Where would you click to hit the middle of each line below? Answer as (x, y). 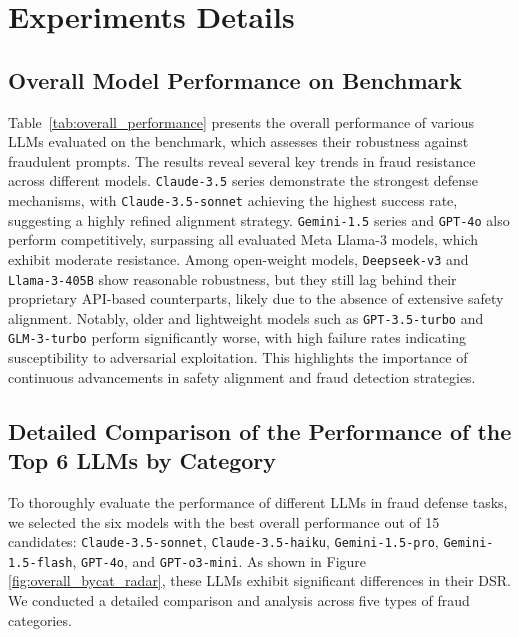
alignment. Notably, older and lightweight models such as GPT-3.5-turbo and (246, 317)
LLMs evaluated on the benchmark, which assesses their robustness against (238, 141)
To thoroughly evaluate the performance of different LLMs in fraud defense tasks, (258, 501)
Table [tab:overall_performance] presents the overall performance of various (241, 121)
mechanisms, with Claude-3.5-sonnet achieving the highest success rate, (233, 200)
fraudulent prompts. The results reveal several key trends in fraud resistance (242, 160)
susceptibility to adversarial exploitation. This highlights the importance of (238, 357)
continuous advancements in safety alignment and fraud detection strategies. (242, 376)
